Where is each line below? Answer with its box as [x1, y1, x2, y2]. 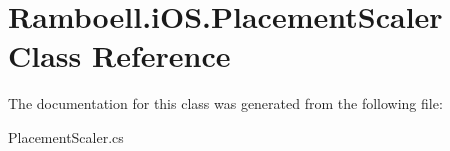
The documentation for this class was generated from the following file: [8, 93, 443, 114]
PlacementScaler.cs [8, 126, 124, 147]
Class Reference [8, 35, 231, 76]
